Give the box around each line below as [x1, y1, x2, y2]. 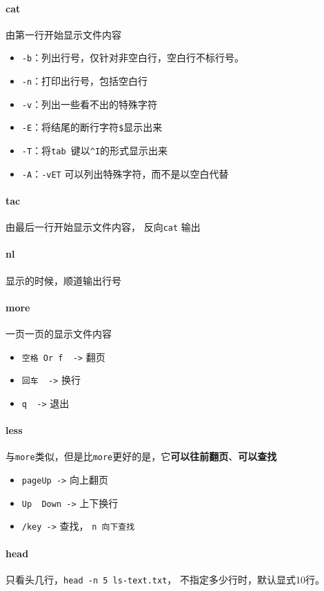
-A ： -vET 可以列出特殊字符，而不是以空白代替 [21, 166, 229, 180]
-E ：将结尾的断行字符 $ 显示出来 [21, 120, 163, 134]
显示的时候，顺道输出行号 [6, 273, 121, 287]
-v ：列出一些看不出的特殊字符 [21, 96, 158, 111]
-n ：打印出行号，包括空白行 [21, 74, 148, 88]
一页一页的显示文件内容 [6, 326, 112, 340]
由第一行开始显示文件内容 [6, 27, 121, 41]
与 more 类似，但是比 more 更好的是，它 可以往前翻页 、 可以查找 [6, 449, 277, 464]
